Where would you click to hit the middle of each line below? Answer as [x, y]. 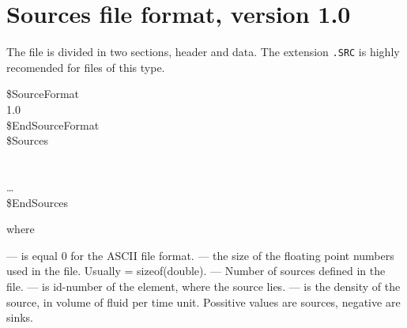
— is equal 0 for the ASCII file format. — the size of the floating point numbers [200, 255]
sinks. [20, 317]
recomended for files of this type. [86, 67]
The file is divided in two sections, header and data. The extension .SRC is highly [203, 52]
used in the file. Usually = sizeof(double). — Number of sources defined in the [196, 271]
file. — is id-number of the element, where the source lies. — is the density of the [203, 286]
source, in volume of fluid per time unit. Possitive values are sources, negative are [203, 302]
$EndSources [38, 202]
